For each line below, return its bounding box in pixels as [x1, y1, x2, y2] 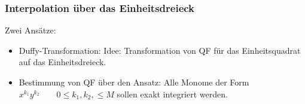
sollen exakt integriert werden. [117, 87, 228, 100]
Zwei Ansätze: [5, 24, 56, 36]
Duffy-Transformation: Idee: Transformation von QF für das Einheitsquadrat [19, 44, 301, 56]
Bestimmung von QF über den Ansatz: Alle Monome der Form [19, 76, 249, 88]
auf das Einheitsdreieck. [19, 56, 106, 68]
